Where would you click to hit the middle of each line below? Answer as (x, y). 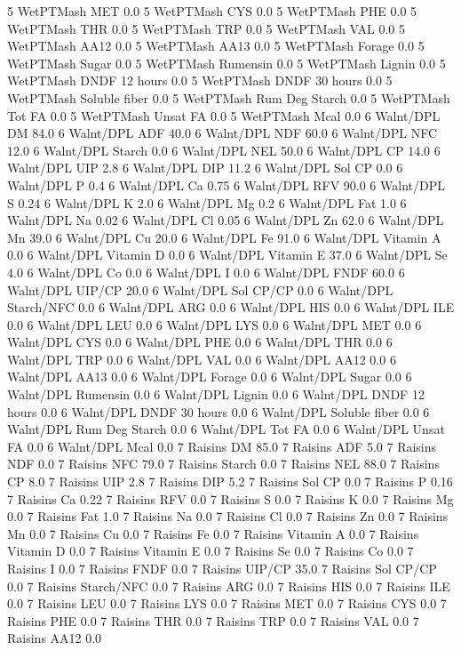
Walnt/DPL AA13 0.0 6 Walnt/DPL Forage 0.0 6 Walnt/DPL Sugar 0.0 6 (210, 377)
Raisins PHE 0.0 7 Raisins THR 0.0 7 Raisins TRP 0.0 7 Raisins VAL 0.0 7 (213, 620)
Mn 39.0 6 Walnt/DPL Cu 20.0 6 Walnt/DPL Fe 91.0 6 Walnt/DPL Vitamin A (224, 237)
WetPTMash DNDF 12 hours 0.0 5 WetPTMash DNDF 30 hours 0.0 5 (200, 80)
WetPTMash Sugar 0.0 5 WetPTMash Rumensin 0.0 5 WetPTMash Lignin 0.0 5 (227, 63)
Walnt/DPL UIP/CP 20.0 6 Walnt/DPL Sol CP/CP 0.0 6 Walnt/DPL (200, 289)
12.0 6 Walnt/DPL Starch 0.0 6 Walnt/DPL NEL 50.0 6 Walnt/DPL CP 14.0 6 (224, 150)
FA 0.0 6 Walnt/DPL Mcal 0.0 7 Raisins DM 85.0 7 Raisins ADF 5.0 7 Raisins (222, 446)
